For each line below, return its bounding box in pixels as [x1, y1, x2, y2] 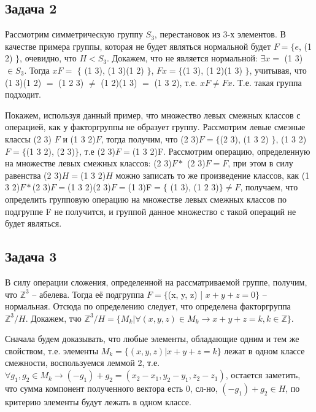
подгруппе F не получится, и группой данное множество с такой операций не [5, 204, 296, 217]
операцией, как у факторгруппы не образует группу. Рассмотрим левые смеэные [5, 120, 306, 133]
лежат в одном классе [224, 344, 305, 357]
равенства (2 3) [5, 168, 62, 181]
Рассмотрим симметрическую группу [5, 28, 143, 41]
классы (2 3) [5, 132, 52, 145]
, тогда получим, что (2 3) [101, 132, 199, 145]
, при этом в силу [228, 157, 293, 169]
